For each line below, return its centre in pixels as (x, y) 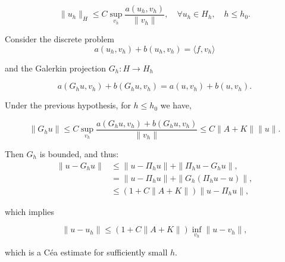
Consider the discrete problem (59, 39)
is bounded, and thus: (79, 153)
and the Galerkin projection (56, 68)
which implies (29, 211)
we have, (176, 105)
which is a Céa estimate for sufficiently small (86, 252)
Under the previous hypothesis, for (68, 105)
